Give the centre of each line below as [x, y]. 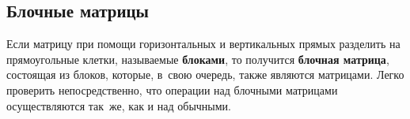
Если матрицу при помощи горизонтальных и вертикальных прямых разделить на [203, 44]
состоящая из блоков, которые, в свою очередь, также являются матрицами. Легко [205, 74]
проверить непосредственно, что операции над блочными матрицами [172, 89]
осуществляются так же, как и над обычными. [119, 105]
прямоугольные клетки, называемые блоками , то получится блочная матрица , [198, 59]
